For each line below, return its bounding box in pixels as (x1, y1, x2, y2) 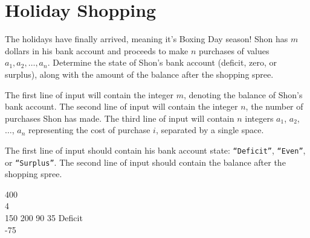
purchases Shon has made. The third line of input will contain (5, 111, 234, 124)
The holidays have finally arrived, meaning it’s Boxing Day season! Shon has (5, 33, 288, 45)
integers (245, 111, 274, 124)
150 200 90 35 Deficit (5, 211, 83, 224)
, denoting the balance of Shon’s (183, 88, 303, 101)
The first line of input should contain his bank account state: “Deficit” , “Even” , (5, 143, 306, 156)
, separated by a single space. (155, 124, 264, 136)
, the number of (245, 100, 303, 113)
